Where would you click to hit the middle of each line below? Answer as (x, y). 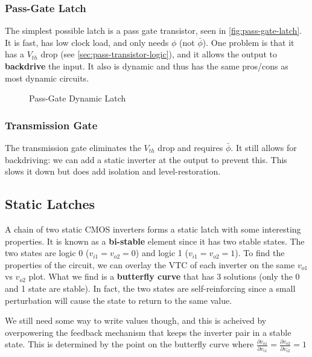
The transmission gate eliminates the (73, 147)
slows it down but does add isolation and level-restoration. (113, 171)
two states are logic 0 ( (47, 253)
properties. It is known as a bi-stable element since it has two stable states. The (155, 241)
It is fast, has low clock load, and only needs (87, 42)
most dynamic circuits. (47, 78)
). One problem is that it (248, 42)
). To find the (260, 253)
